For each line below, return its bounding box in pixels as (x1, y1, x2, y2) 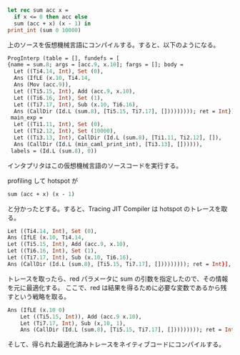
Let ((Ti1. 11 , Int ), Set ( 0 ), (14, 121, 104, 128)
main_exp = (10, 114, 43, 121)
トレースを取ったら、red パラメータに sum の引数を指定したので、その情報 (7, 274, 229, 283)
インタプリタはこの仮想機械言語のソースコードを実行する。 (7, 161, 183, 170)
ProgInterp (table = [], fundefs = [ (7, 54, 120, 62)
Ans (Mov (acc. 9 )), (14, 81, 72, 88)
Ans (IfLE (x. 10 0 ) (7, 307, 66, 314)
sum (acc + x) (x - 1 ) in (14, 20, 91, 27)
